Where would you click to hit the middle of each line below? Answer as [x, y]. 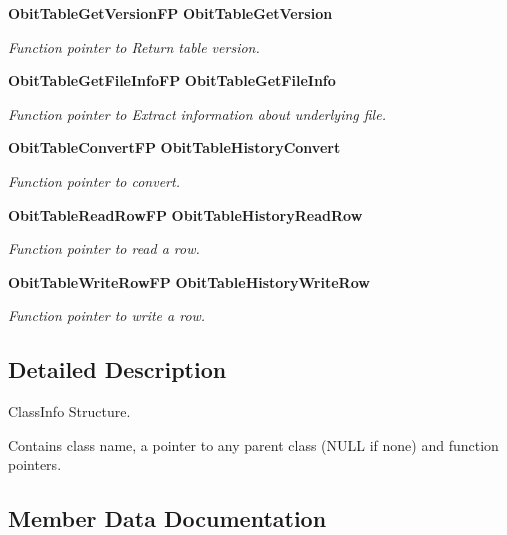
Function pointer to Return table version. [134, 46]
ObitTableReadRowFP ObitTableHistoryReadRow [185, 214]
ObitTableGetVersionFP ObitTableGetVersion [170, 13]
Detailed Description [117, 369]
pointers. [35, 464]
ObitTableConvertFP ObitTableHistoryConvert [174, 147]
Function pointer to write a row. [107, 315]
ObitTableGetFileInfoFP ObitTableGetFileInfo [172, 80]
